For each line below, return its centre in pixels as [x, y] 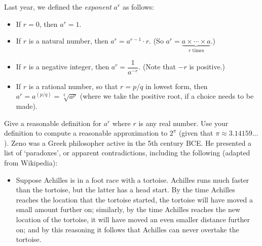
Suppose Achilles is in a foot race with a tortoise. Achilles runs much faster [133, 179]
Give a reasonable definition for [53, 123]
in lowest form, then [177, 86]
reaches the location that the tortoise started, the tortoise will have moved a [134, 199]
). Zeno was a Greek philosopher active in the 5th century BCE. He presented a [128, 142]
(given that [196, 133]
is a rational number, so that [73, 86]
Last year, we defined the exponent [58, 7]
